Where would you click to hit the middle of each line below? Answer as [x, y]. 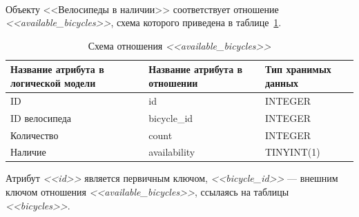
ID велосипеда [41, 117]
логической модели [53, 82]
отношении [173, 82]
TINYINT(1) [292, 152]
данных [282, 82]
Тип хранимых [298, 69]
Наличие [28, 152]
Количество [35, 135]
